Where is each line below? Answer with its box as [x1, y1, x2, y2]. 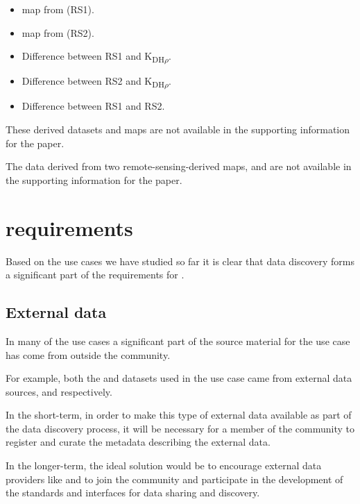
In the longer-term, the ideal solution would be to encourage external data [6, 458, 322, 473]
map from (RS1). [22, 2, 94, 16]
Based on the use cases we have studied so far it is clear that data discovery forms [6, 253, 355, 268]
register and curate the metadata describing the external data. [6, 435, 271, 449]
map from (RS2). [22, 25, 94, 40]
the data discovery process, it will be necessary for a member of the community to [6, 421, 354, 435]
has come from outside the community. [6, 347, 171, 362]
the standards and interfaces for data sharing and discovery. [6, 485, 260, 500]
